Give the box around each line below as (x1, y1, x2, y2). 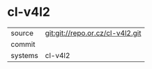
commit (10, 39, 36, 49)
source (10, 28, 33, 38)
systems (10, 50, 38, 60)
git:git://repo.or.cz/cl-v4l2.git (45, 28, 142, 38)
